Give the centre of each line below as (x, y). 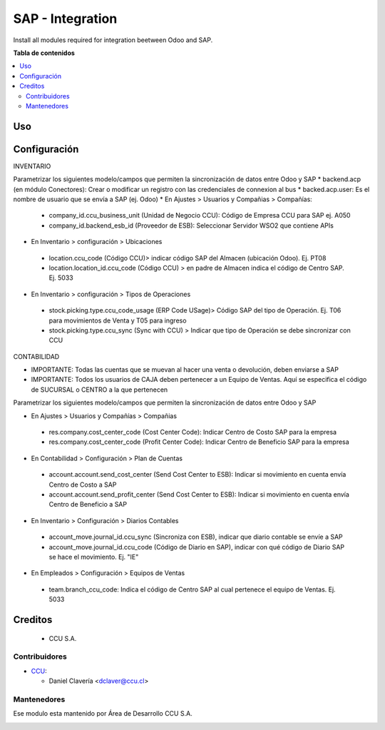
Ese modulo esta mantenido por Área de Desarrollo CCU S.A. (103, 714)
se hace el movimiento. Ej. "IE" (94, 557)
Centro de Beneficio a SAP (88, 505)
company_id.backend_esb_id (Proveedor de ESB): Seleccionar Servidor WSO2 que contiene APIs (191, 225)
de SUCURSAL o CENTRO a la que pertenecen (99, 390)
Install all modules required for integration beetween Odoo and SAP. (113, 40)
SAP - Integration (65, 19)
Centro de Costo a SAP (83, 485)
